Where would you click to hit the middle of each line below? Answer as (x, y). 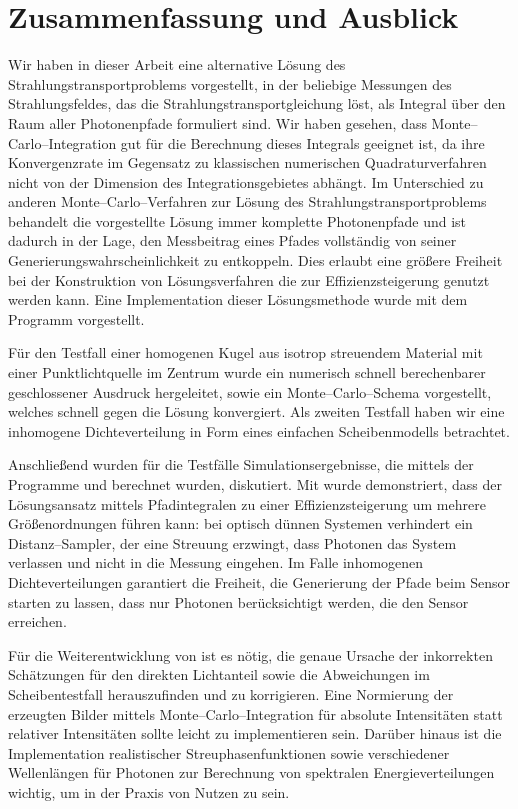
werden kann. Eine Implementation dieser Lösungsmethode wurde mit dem (238, 299)
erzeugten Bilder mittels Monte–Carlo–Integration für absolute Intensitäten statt (255, 713)
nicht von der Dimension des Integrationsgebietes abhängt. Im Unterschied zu (246, 181)
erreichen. (37, 621)
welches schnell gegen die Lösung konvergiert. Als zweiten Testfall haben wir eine (256, 411)
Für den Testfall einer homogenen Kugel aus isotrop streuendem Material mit (245, 352)
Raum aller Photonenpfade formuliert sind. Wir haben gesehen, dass (217, 122)
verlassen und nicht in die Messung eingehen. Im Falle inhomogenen (216, 562)
